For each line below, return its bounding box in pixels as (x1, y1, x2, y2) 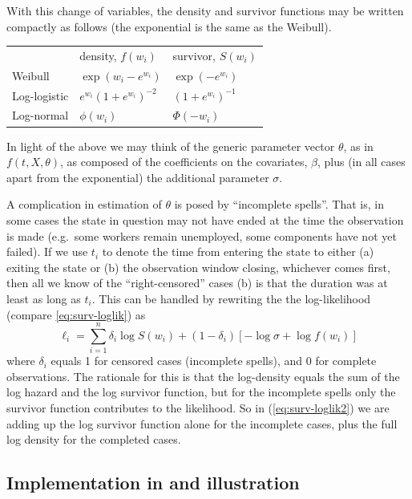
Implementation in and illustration (6, 470, 300, 495)
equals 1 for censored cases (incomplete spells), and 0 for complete (50, 352, 377, 369)
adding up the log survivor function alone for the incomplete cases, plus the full (6, 415, 398, 432)
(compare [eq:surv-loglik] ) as (6, 306, 146, 323)
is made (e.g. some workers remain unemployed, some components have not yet (6, 227, 397, 244)
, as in (343, 137, 374, 154)
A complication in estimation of (6, 196, 162, 213)
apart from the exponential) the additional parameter (6, 168, 269, 185)
